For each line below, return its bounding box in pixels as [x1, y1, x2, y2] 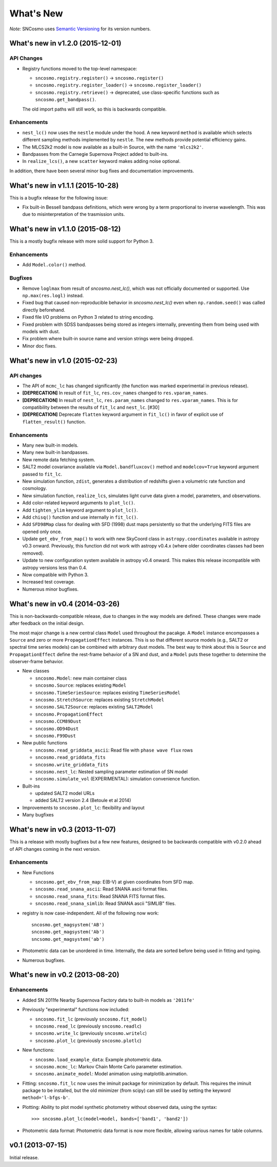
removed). [22, 550, 45, 556]
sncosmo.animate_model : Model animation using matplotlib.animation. [35, 1071, 188, 1077]
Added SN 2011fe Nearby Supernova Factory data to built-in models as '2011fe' [22, 997, 195, 1003]
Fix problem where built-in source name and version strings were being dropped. [22, 336, 194, 342]
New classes [22, 668, 50, 674]
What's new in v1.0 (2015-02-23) [9, 356, 118, 365]
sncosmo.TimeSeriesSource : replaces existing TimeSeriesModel [35, 689, 181, 696]
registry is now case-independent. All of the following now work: [22, 910, 159, 916]
